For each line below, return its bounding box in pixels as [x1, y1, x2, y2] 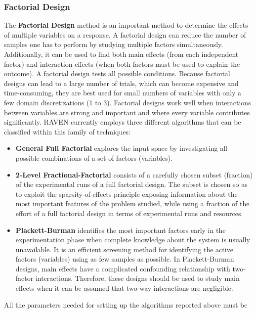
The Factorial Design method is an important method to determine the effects [4, 20, 248, 30]
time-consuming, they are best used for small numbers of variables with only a [4, 88, 242, 98]
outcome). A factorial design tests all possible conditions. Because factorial [4, 68, 230, 79]
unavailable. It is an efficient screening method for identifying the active [15, 244, 233, 254]
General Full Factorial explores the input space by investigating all [15, 143, 228, 153]
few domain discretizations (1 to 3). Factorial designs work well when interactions [4, 97, 251, 107]
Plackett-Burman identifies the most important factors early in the [15, 224, 226, 235]
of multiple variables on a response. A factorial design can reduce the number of [4, 29, 246, 40]
